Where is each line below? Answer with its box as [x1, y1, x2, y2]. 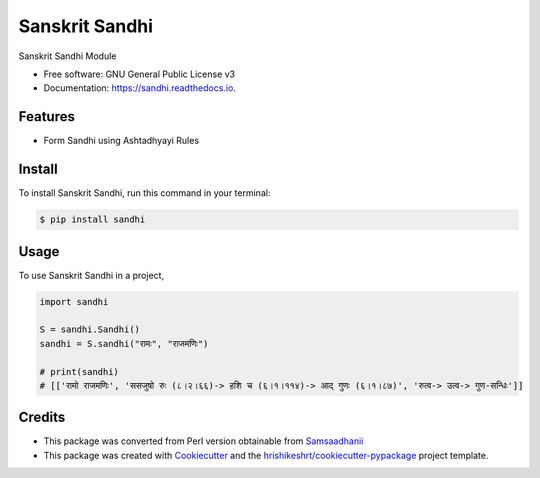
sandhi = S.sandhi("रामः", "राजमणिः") [39, 338, 209, 349]
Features [18, 108, 75, 125]
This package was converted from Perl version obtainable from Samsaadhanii [43, 435, 364, 447]
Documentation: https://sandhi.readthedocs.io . [43, 82, 237, 94]
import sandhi [39, 296, 109, 307]
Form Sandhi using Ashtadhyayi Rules [43, 135, 200, 147]
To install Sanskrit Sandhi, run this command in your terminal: [18, 187, 271, 199]
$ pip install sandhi [39, 214, 146, 225]
